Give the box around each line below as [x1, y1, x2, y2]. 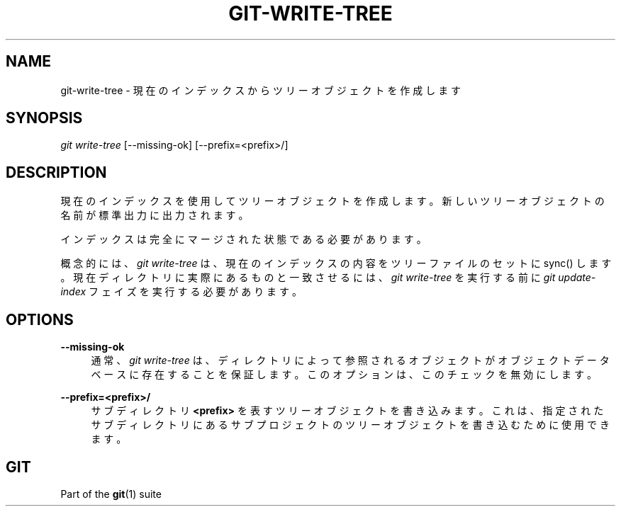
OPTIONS [6, 310, 74, 329]
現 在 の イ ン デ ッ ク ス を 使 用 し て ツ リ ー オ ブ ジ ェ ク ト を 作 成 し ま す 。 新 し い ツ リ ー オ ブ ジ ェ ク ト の [60, 195, 605, 207]
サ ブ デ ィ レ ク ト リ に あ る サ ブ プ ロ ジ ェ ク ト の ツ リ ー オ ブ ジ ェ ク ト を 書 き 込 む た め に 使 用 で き [91, 419, 610, 431]
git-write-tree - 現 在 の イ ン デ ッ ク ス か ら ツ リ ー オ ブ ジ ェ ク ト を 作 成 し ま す [60, 84, 461, 96]
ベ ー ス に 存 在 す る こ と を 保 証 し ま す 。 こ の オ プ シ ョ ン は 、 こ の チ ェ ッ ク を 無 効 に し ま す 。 [91, 368, 597, 381]
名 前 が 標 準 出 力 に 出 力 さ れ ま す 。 [60, 209, 249, 222]
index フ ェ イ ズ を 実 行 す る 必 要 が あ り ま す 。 [60, 285, 302, 298]
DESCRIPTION [6, 163, 107, 181]
